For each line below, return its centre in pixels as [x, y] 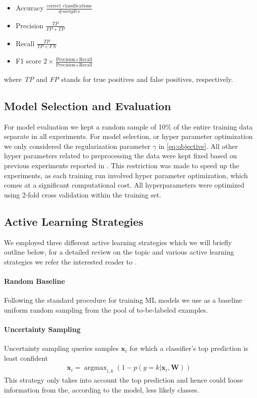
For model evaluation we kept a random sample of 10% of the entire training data [128, 126]
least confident [26, 358]
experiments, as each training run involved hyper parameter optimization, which [126, 175]
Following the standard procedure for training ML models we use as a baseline [123, 300]
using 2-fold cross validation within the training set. [83, 194]
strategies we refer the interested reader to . [70, 261]
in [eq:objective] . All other [198, 146]
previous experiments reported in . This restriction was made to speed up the [122, 165]
